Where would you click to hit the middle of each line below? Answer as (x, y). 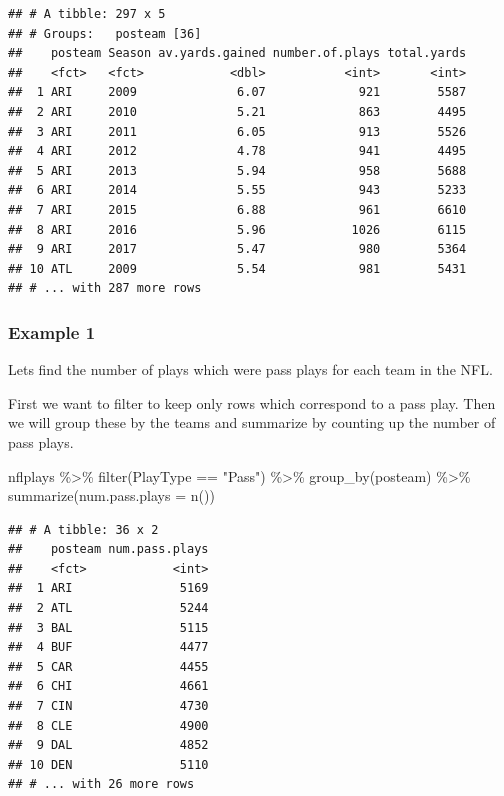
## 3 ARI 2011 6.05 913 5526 (237, 131)
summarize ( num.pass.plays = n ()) (111, 495)
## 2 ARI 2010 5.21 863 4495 (237, 111)
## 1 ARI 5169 (108, 588)
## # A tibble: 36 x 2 (83, 529)
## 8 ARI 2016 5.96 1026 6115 (237, 229)
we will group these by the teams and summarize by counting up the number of (252, 422)
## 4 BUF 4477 (108, 647)
